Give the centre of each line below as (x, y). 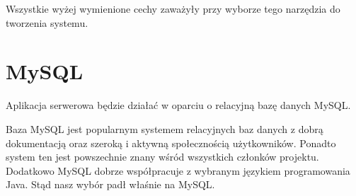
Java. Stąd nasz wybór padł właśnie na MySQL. (110, 184)
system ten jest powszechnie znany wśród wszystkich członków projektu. (162, 157)
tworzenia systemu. (47, 22)
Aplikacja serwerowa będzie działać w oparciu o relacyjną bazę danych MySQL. (178, 105)
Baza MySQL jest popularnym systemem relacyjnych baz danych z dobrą (165, 128)
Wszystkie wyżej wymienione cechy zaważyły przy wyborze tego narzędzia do (173, 8)
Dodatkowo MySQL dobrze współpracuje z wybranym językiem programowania (178, 170)
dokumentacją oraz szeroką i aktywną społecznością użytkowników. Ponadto (171, 143)
